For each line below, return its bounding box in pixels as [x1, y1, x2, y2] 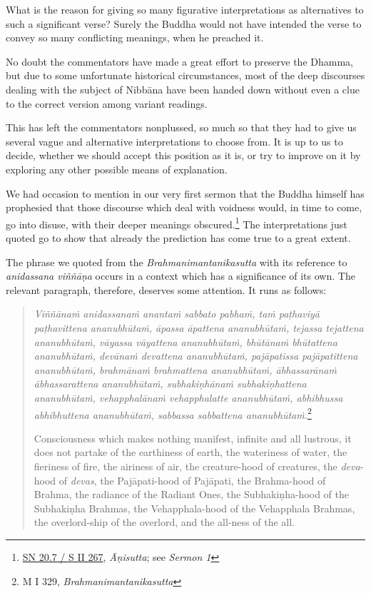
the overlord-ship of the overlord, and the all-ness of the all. [34, 515, 295, 529]
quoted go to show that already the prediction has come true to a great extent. [6, 230, 351, 245]
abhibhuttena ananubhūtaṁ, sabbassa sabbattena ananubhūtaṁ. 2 [34, 405, 312, 422]
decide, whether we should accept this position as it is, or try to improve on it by [6, 148, 361, 163]
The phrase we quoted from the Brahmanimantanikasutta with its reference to [6, 254, 347, 269]
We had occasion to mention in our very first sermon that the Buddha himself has [6, 186, 365, 201]
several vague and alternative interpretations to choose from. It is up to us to [6, 133, 343, 148]
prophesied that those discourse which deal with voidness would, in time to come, [6, 200, 362, 215]
